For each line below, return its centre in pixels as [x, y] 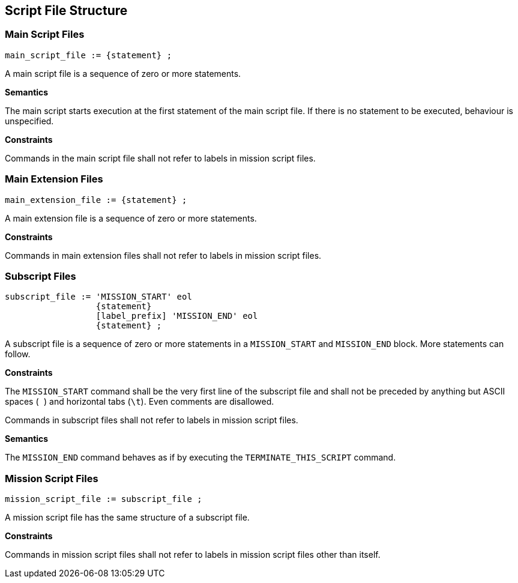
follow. [18, 354]
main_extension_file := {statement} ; [96, 200]
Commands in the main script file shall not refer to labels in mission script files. [160, 158]
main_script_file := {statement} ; [89, 55]
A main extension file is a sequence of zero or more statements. [131, 218]
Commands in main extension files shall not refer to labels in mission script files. [163, 255]
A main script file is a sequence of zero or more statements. [123, 73]
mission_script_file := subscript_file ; [104, 499]
